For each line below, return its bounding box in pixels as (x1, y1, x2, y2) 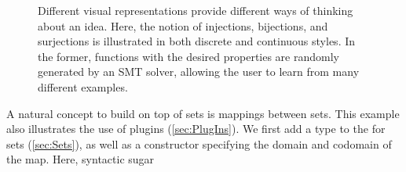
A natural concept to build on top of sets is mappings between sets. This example (6, 105, 400, 121)
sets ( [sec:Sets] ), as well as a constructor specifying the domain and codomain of (6, 135, 392, 152)
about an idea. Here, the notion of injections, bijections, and (38, 17, 328, 34)
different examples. (38, 78, 128, 95)
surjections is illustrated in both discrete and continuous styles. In (38, 33, 356, 49)
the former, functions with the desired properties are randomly (38, 48, 339, 64)
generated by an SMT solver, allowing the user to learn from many (38, 63, 360, 80)
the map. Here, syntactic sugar (6, 151, 155, 167)
